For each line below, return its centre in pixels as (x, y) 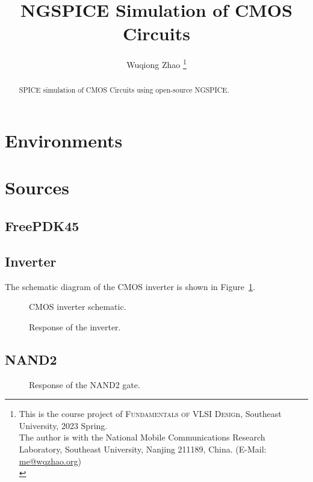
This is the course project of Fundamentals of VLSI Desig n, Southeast (150, 414)
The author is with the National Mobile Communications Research (142, 437)
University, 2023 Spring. (63, 425)
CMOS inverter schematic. (78, 307)
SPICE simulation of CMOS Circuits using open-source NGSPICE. (124, 90)
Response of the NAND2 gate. (85, 384)
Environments (64, 141)
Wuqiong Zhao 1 (156, 63)
